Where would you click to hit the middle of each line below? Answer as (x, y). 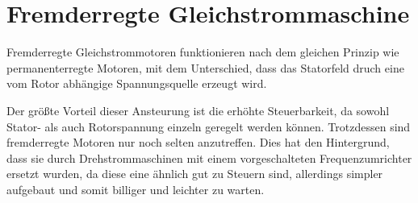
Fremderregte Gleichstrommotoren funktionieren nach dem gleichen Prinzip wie (203, 52)
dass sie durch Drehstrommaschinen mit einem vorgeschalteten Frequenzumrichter (209, 157)
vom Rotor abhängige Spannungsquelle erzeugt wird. (137, 83)
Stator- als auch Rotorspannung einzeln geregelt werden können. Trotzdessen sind (209, 126)
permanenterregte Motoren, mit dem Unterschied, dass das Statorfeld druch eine (205, 67)
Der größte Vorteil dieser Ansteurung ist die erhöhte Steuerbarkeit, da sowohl (198, 110)
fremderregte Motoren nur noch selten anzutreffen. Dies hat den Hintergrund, (198, 142)
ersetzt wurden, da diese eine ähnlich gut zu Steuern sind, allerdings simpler (195, 174)
